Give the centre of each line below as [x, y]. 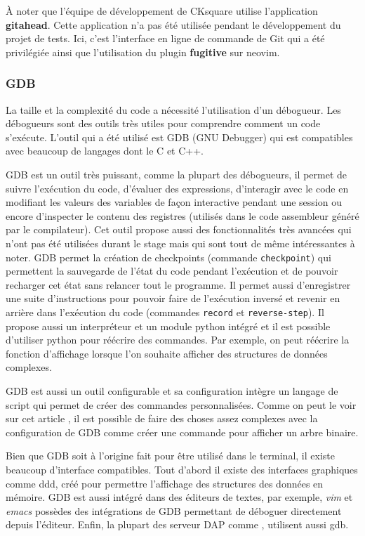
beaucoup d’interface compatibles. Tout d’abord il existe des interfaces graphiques [182, 469]
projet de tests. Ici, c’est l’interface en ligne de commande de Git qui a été [165, 38]
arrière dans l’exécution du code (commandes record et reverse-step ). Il [165, 312]
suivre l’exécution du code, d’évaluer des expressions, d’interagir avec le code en [177, 188]
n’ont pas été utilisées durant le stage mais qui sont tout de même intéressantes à [180, 243]
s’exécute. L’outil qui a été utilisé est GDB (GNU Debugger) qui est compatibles [179, 137]
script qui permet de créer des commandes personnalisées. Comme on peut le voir [181, 404]
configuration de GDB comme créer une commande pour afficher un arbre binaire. [182, 432]
